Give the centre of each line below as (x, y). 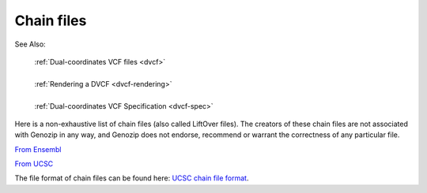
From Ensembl (38, 149)
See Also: (30, 44)
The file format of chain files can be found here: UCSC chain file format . (132, 178)
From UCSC (34, 164)
